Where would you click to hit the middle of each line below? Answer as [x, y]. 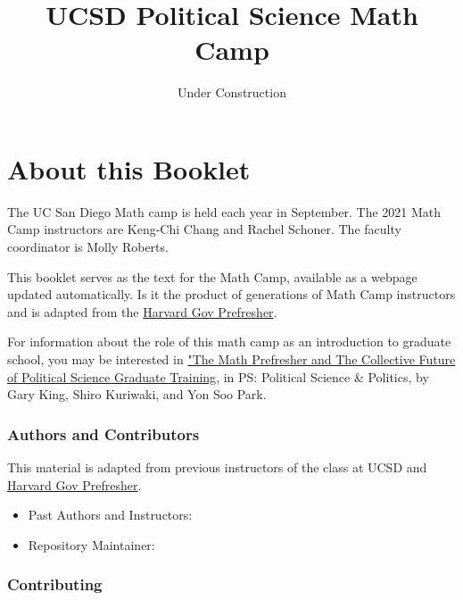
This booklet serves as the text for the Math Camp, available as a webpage [212, 276]
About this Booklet [129, 168]
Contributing [55, 584]
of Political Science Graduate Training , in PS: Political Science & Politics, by [218, 376]
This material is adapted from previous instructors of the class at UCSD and [217, 467]
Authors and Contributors [103, 433]
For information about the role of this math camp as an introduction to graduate [229, 342]
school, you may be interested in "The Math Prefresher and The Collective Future [231, 359]
